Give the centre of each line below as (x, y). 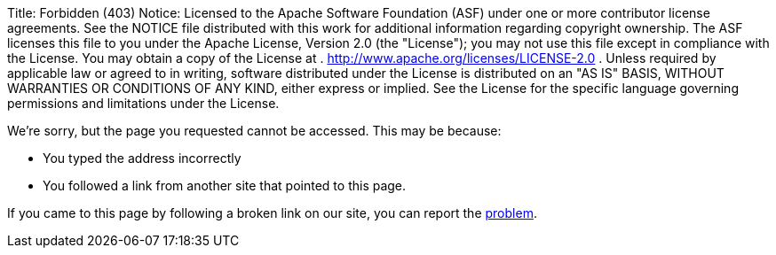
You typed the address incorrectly (142, 158)
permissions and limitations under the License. (143, 103)
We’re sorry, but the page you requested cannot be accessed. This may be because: (254, 131)
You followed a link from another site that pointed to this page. (225, 185)
